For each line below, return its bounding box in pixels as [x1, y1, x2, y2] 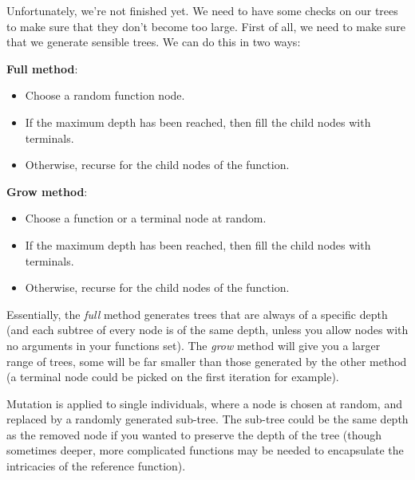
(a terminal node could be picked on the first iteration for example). [6, 368, 339, 385]
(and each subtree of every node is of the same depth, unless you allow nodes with [6, 321, 409, 338]
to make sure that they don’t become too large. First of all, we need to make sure [6, 18, 405, 34]
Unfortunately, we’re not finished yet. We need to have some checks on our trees [6, 2, 398, 18]
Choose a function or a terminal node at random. [25, 210, 267, 226]
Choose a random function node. [25, 87, 185, 104]
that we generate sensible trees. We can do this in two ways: [6, 33, 301, 50]
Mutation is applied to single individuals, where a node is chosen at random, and [6, 395, 402, 411]
